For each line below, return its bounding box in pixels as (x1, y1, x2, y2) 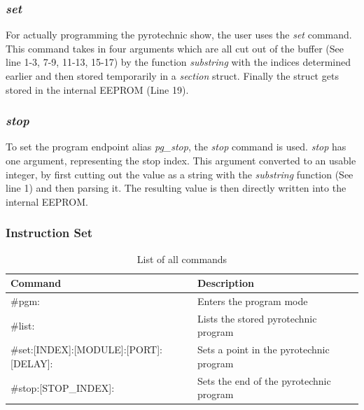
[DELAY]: (10, 355, 53, 370)
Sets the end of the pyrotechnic (197, 373, 331, 388)
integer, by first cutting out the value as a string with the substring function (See (6, 167, 353, 181)
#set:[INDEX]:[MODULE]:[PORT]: (10, 342, 162, 357)
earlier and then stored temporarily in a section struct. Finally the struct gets (6, 69, 339, 83)
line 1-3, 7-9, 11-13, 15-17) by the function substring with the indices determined (6, 55, 351, 69)
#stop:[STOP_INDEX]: (10, 380, 115, 395)
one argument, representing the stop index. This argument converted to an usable (6, 153, 356, 167)
